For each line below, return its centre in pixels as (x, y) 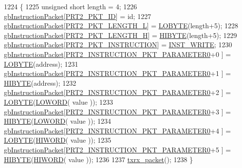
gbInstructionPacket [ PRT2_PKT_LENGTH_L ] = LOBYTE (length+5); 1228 (121, 26)
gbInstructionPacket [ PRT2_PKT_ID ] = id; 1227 (78, 16)
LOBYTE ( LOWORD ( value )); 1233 (59, 102)
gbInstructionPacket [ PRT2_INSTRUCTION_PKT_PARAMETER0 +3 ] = (118, 111)
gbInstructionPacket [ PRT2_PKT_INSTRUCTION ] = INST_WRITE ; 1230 (118, 45)
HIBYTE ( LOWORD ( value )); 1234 (57, 121)
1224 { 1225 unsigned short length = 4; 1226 (71, 6)
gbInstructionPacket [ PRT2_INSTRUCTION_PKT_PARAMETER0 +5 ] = (118, 149)
